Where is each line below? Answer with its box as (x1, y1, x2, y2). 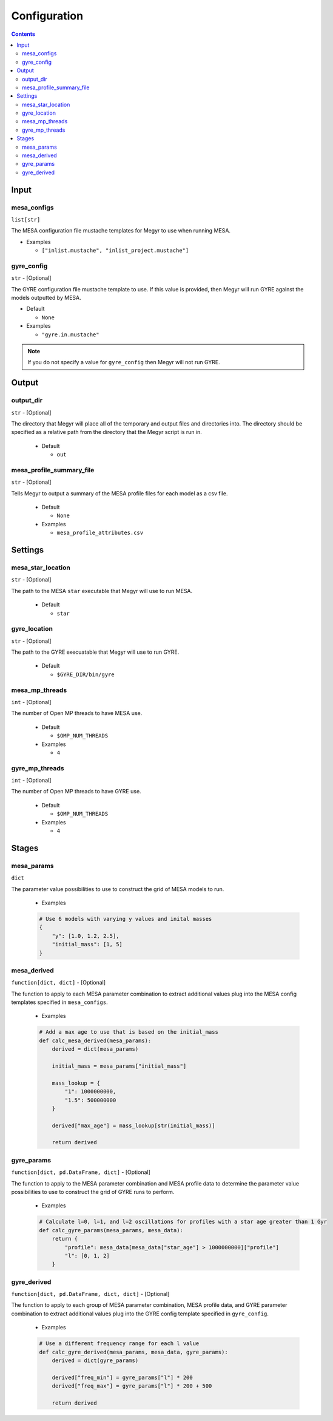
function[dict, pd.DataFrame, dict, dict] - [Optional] (11, 1290, 170, 1298)
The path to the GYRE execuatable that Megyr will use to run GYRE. (11, 648, 180, 656)
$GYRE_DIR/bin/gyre (56, 671, 115, 678)
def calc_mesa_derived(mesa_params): (39, 1037, 152, 1044)
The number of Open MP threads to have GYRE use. (11, 788, 142, 795)
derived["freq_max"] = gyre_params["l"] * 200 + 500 (52, 1383, 212, 1389)
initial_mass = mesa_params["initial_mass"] (52, 1062, 187, 1070)
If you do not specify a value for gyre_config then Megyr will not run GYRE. (27, 359, 221, 366)
